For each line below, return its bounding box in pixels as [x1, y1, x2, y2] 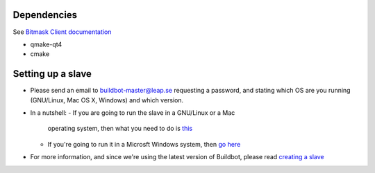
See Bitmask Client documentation [12, 28, 112, 36]
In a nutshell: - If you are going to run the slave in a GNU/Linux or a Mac [30, 108, 235, 117]
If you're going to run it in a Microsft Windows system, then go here [47, 140, 241, 148]
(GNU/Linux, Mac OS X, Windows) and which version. [30, 95, 184, 104]
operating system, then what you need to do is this [47, 125, 193, 133]
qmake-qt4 [30, 40, 62, 48]
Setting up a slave [12, 68, 92, 80]
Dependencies [12, 9, 78, 21]
